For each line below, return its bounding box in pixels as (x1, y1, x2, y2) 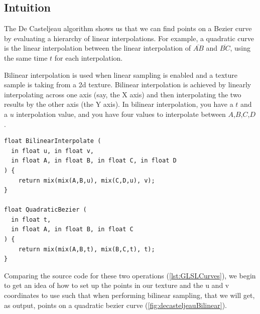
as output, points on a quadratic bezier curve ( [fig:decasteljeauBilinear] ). (4, 299, 227, 310)
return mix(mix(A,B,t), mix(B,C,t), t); (18, 245, 155, 253)
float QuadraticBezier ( (4, 206, 87, 214)
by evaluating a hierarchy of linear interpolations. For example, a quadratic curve (4, 33, 254, 43)
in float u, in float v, (11, 147, 94, 154)
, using (230, 43, 250, 53)
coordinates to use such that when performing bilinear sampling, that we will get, (4, 290, 255, 300)
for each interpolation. (54, 52, 123, 63)
